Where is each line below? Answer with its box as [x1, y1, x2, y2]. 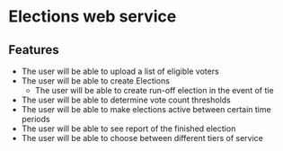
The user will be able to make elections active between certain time [21, 104, 271, 114]
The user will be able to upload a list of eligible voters [21, 66, 219, 76]
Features [8, 42, 59, 58]
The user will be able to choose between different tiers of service [21, 133, 264, 143]
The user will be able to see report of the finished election [21, 123, 236, 134]
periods [21, 114, 50, 124]
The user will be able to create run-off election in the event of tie [34, 85, 275, 95]
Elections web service [8, 6, 177, 27]
